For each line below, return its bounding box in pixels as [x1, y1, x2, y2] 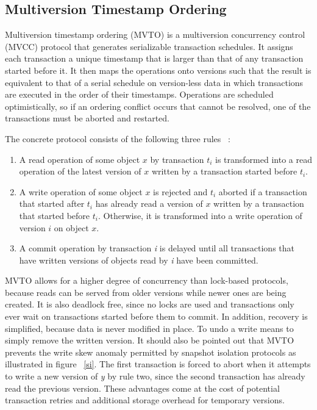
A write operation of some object [19, 185, 143, 198]
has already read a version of [95, 197, 203, 210]
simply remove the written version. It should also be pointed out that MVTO [5, 334, 294, 347]
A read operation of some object [19, 153, 140, 165]
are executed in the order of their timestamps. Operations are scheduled [5, 88, 274, 101]
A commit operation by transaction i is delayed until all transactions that [19, 242, 294, 254]
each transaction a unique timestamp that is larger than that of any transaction [5, 52, 304, 65]
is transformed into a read [215, 153, 312, 165]
